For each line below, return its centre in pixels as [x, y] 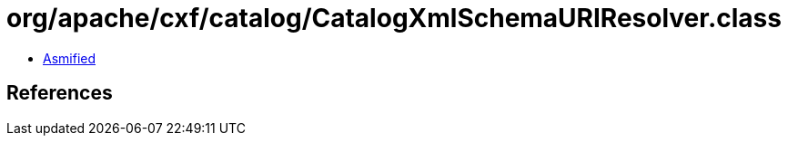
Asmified [70, 58]
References [60, 93]
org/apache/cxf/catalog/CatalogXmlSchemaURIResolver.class [394, 18]
